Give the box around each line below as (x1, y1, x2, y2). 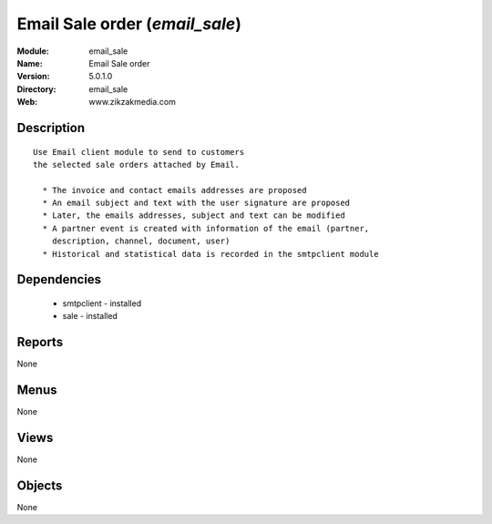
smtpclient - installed (62, 298, 141, 309)
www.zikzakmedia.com (88, 97, 177, 108)
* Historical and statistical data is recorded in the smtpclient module (42, 249, 379, 259)
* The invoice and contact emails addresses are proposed (42, 185, 307, 195)
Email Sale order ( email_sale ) (16, 14, 241, 34)
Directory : (16, 83, 56, 95)
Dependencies (16, 272, 102, 287)
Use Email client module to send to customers (33, 147, 245, 157)
